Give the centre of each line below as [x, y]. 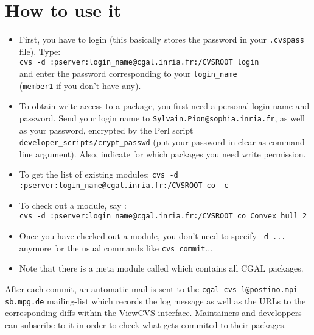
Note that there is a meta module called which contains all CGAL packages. [161, 268]
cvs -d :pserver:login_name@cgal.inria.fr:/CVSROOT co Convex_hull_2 [163, 216]
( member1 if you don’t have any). [80, 85]
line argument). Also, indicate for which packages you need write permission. [162, 153]
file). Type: [40, 51]
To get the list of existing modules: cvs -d [99, 174]
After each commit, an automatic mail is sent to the [102, 288]
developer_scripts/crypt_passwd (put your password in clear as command [162, 142]
